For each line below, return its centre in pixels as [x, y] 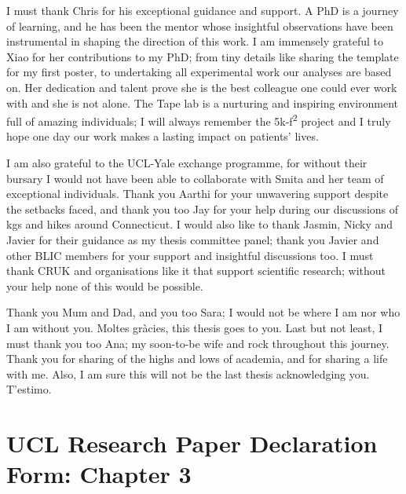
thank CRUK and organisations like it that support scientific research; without [196, 271]
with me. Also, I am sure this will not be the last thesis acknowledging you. [188, 373]
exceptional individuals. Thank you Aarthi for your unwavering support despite [198, 194]
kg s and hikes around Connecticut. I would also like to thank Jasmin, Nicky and [200, 224]
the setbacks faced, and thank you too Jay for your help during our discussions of [203, 209]
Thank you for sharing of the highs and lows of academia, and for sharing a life [197, 359]
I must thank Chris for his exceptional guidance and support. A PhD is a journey [203, 10]
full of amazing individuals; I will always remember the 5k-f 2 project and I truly [199, 120]
